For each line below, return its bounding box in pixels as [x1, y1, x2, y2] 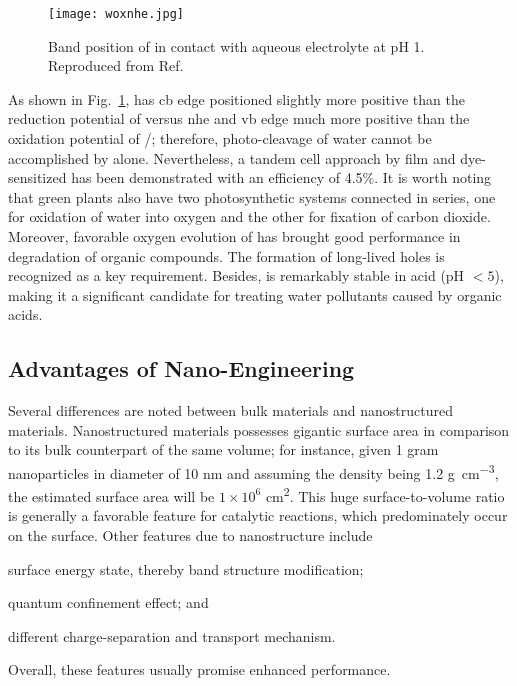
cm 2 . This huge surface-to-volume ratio [265, 483, 505, 506]
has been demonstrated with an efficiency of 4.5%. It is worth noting [71, 167, 492, 188]
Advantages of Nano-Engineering [8, 353, 355, 384]
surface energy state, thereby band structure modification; [8, 558, 364, 579]
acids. [8, 304, 43, 325]
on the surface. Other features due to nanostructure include [8, 525, 373, 546]
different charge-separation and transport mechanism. [8, 625, 336, 646]
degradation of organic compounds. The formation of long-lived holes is [8, 245, 445, 266]
